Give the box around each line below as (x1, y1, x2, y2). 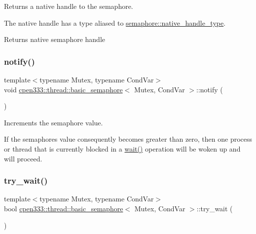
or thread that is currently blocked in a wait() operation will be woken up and (4, 143, 241, 154)
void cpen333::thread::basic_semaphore (4, 84, 123, 94)
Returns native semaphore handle (4, 34, 105, 44)
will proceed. (4, 153, 42, 163)
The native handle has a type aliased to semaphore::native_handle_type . (4, 17, 226, 28)
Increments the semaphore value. (4, 117, 103, 127)
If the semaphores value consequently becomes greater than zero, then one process (4, 134, 253, 144)
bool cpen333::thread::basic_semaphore (4, 203, 123, 213)
